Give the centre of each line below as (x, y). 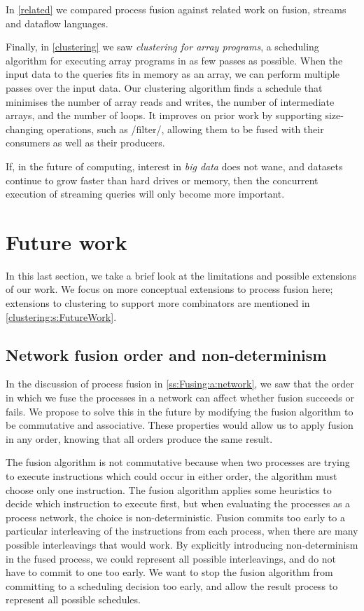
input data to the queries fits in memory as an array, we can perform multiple (173, 74)
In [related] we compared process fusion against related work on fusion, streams (176, 9)
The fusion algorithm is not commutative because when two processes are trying (178, 462)
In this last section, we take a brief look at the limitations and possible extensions (181, 275)
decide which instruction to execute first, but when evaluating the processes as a (178, 503)
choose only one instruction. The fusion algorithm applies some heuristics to (169, 489)
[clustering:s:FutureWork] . (61, 316)
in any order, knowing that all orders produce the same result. (139, 438)
